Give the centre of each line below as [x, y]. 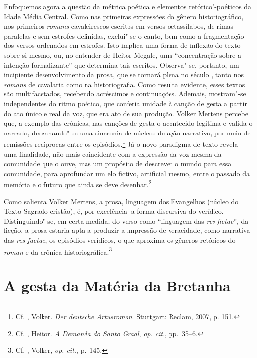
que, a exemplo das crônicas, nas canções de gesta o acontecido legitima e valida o [128, 123]
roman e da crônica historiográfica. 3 [58, 251]
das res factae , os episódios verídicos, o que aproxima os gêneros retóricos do [120, 240]
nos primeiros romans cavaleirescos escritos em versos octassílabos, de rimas [119, 26]
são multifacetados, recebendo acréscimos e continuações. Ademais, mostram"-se [125, 94]
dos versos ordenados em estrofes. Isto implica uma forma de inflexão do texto [122, 45]
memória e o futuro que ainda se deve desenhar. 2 [78, 184]
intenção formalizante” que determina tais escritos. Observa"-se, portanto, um [122, 65]
